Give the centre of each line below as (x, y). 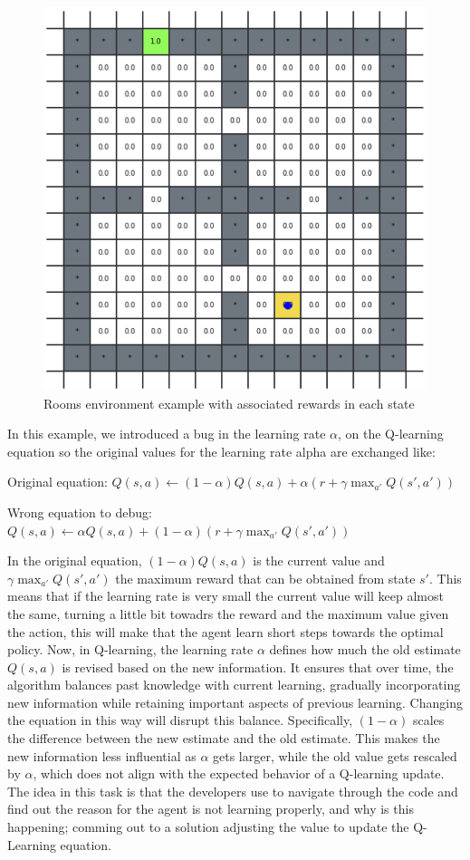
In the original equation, (75, 560)
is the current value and (319, 560)
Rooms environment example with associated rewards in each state (229, 403)
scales (428, 720)
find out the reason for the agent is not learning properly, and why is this (211, 809)
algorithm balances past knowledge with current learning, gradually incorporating (234, 685)
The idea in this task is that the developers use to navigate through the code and (233, 791)
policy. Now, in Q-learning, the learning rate (130, 649)
